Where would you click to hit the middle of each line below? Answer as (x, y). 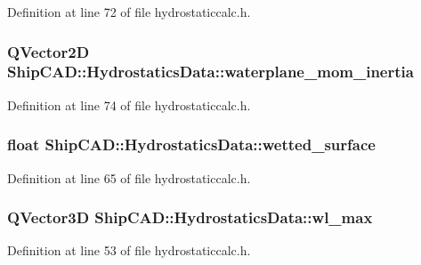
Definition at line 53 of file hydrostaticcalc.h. (129, 250)
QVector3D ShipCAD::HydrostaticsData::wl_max (190, 217)
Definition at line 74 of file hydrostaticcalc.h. (129, 104)
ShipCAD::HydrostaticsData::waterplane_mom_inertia (210, 72)
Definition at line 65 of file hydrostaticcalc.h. (129, 177)
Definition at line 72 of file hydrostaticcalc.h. (129, 12)
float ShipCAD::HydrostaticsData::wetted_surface (191, 145)
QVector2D (49, 51)
